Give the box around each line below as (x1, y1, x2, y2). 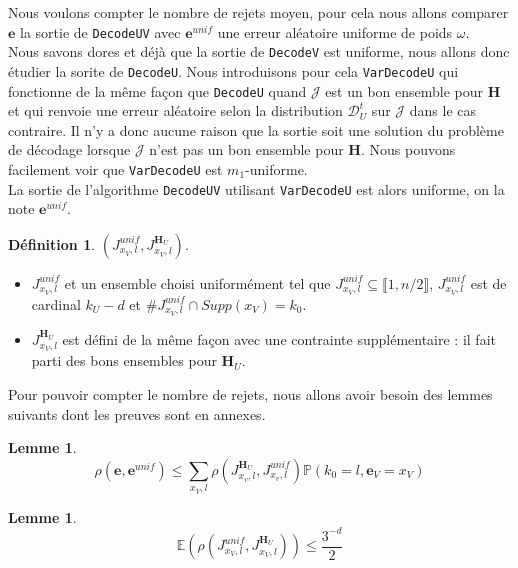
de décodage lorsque (8, 139, 131, 160)
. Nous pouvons (360, 139, 456, 160)
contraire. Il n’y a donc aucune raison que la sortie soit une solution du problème (8, 119, 504, 140)
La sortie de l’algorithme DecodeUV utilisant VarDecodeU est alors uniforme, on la (8, 178, 505, 199)
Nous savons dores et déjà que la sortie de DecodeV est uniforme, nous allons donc (8, 41, 510, 62)
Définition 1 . (8, 233, 96, 254)
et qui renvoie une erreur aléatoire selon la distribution (8, 100, 343, 121)
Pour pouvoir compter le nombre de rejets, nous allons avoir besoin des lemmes (8, 384, 493, 405)
